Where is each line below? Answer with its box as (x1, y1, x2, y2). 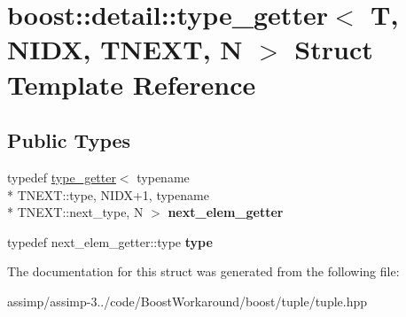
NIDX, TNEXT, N (7, 31, 243, 67)
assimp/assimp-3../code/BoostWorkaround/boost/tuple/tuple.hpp (7, 291, 368, 310)
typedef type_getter (7, 167, 116, 186)
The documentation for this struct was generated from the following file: (7, 262, 400, 281)
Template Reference (7, 66, 256, 102)
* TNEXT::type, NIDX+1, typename (7, 185, 209, 204)
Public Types (7, 127, 131, 154)
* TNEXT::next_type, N (7, 203, 144, 221)
